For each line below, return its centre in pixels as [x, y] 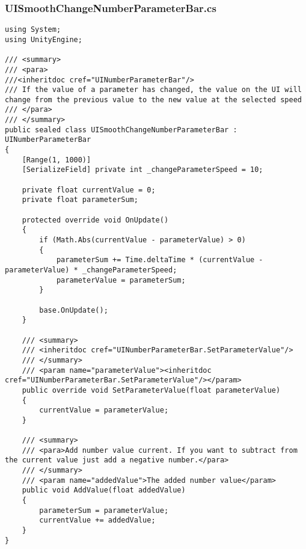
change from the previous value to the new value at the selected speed [153, 100]
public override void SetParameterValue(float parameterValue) [151, 390]
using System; [33, 30]
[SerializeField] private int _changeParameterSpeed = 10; [142, 170]
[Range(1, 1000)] [57, 160]
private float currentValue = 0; [89, 190]
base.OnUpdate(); [74, 310]
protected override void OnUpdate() [95, 220]
